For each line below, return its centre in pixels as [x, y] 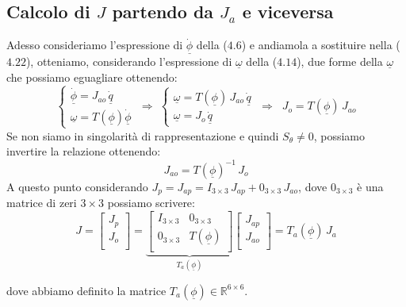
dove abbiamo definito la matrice [86, 290]
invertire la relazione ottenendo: [84, 151]
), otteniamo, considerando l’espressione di [129, 61]
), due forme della [340, 61]
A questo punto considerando [77, 186]
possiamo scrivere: [151, 202]
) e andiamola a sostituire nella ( [321, 45]
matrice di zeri [42, 202]
